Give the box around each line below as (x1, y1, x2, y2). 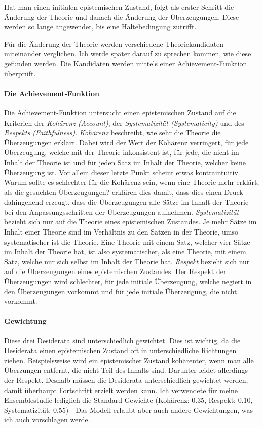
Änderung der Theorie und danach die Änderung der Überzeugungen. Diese (4, 11, 239, 22)
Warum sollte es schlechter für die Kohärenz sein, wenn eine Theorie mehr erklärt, (4, 177, 259, 187)
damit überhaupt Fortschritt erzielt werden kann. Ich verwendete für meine (4, 384, 238, 395)
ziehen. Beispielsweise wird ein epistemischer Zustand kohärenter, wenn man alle (4, 355, 254, 365)
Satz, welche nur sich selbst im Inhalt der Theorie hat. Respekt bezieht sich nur (4, 256, 250, 266)
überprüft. (4, 68, 36, 79)
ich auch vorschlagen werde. (4, 414, 90, 425)
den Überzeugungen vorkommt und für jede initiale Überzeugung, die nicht (4, 286, 237, 296)
